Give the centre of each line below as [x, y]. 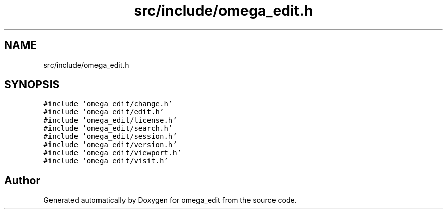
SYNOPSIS [32, 85]
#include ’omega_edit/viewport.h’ [113, 153]
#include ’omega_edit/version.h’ [110, 145]
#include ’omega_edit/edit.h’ [104, 112]
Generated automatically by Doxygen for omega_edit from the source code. [170, 200]
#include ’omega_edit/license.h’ [110, 120]
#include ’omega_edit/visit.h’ [106, 161]
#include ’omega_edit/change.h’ [108, 104]
